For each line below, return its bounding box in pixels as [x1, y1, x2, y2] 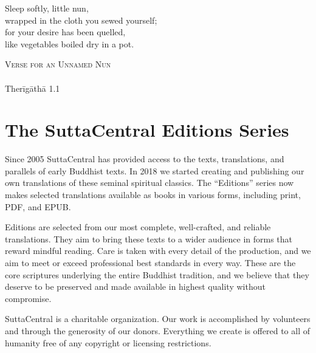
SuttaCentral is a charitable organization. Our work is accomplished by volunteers [5, 312, 311, 325]
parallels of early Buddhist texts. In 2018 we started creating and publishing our [5, 164, 304, 177]
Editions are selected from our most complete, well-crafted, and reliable [5, 221, 271, 233]
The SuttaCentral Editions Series [5, 117, 289, 142]
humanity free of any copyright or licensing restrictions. [5, 336, 211, 349]
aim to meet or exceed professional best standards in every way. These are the [5, 256, 296, 269]
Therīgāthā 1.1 [5, 81, 60, 94]
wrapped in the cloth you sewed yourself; [5, 13, 157, 26]
